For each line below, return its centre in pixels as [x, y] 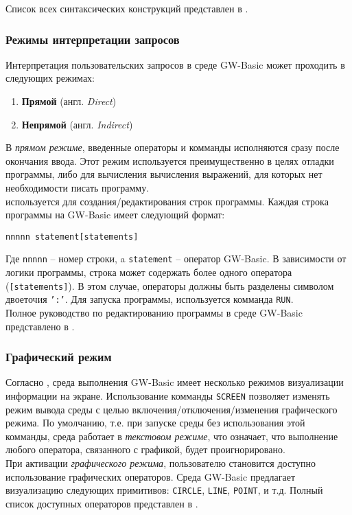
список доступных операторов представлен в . [102, 503]
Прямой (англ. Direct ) [69, 101]
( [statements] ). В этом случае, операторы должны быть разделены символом [170, 285]
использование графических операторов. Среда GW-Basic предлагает [151, 476]
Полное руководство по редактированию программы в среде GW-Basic [154, 312]
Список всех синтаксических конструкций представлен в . [127, 8]
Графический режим [59, 357]
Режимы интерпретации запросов [93, 39]
